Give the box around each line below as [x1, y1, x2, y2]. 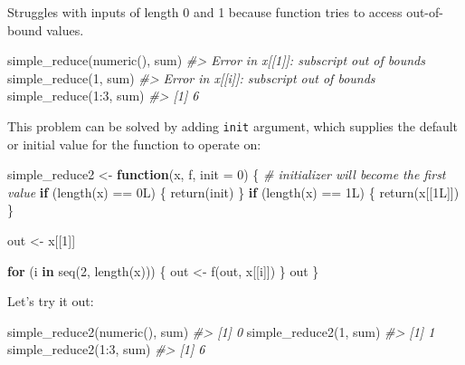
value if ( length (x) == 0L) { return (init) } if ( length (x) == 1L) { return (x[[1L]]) [7, 182, 460, 201]
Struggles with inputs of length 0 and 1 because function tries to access [7, 3, 403, 21]
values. [46, 20, 84, 39]
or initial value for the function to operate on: [7, 134, 261, 153]
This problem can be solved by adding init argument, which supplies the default [7, 116, 459, 135]
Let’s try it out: [7, 292, 94, 311]
